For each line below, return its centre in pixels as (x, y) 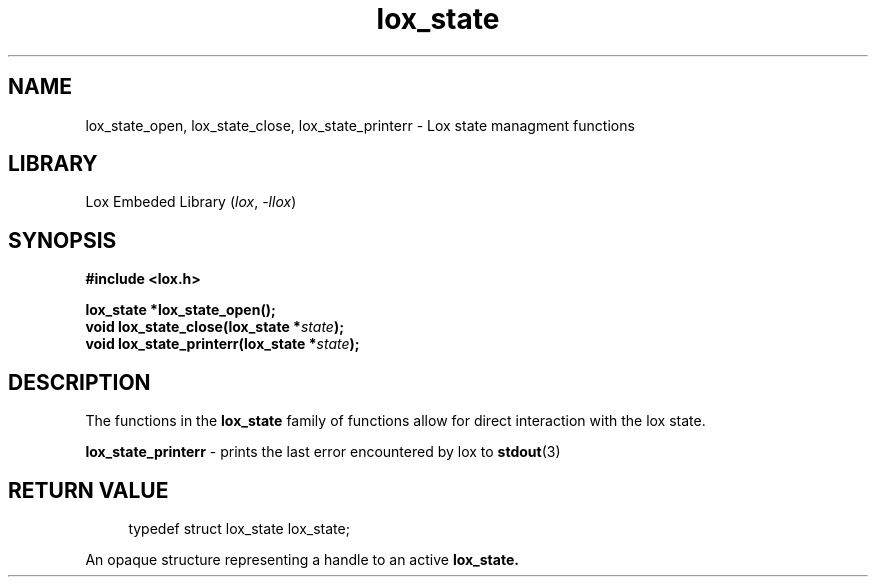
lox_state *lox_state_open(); (180, 310)
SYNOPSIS (62, 240)
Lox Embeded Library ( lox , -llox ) (191, 202)
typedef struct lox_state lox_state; (239, 528)
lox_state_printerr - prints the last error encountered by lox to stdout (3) (323, 452)
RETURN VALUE (88, 490)
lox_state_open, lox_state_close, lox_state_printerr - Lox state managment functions (360, 125)
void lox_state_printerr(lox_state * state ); (222, 344)
